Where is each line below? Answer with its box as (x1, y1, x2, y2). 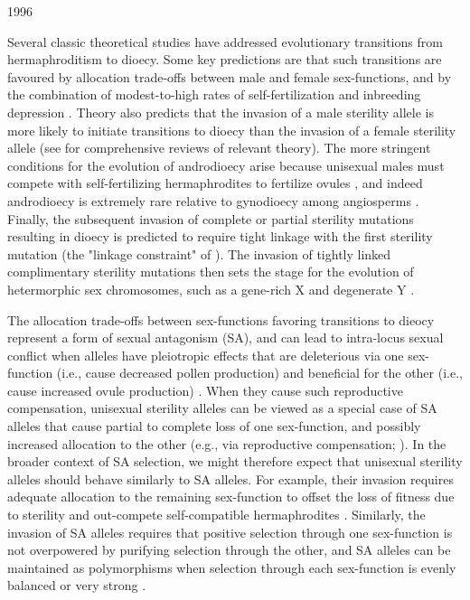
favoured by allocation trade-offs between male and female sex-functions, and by (7, 67, 452, 86)
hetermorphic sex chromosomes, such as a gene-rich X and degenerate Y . (7, 279, 415, 298)
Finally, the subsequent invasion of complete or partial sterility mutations (7, 209, 414, 228)
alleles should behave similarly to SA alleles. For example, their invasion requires (7, 469, 454, 488)
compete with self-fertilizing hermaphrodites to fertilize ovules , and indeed (7, 173, 423, 192)
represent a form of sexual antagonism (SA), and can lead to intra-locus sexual (7, 328, 444, 347)
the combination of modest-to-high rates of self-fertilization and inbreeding (7, 85, 421, 104)
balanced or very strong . (7, 576, 146, 595)
